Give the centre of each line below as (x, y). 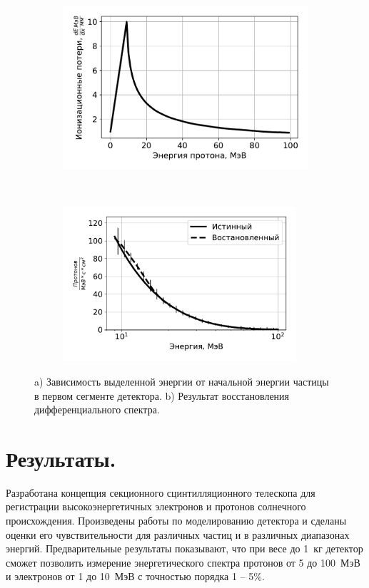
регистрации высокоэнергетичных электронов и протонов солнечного (156, 506)
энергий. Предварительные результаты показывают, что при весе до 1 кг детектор (184, 548)
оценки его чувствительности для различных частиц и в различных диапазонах (178, 534)
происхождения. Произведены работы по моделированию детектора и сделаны (176, 521)
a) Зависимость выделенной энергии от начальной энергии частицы (182, 381)
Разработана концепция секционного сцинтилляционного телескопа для (161, 492)
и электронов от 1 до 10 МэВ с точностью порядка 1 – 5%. (135, 576)
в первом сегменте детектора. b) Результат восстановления (162, 395)
